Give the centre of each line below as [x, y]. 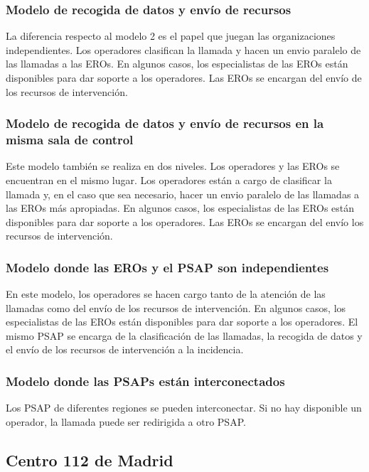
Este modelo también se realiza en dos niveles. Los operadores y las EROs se [173, 166]
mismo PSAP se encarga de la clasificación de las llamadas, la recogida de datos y [184, 335]
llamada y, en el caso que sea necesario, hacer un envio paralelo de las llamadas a [183, 194]
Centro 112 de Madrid [90, 460]
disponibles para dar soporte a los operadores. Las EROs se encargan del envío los [185, 221]
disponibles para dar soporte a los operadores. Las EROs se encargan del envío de [184, 77]
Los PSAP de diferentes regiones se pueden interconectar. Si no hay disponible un [184, 408]
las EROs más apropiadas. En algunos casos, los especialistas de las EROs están [180, 208]
